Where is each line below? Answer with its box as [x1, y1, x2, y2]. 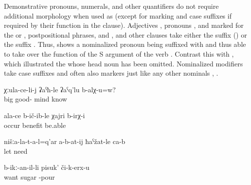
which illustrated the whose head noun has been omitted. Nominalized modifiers [4, 58, 243, 68]
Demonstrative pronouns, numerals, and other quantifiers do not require [4, 1, 219, 11]
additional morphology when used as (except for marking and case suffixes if [4, 10, 232, 21]
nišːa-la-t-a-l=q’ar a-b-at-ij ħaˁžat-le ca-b [4, 136, 125, 146]
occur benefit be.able [4, 120, 66, 130]
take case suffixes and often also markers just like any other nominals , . [4, 68, 218, 78]
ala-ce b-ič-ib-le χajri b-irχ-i [4, 110, 85, 120]
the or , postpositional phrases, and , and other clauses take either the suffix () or [4, 29, 247, 40]
